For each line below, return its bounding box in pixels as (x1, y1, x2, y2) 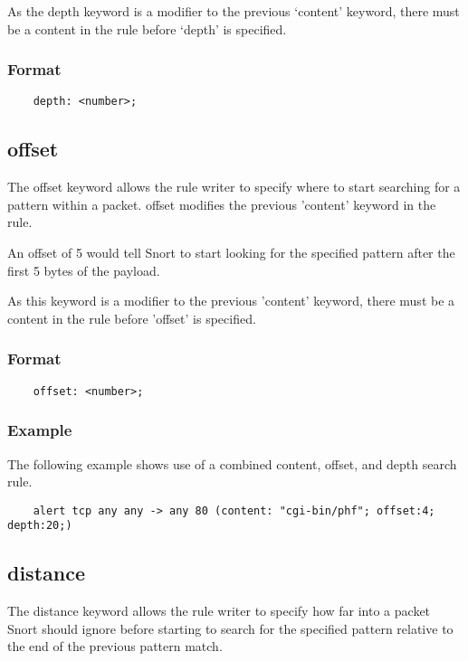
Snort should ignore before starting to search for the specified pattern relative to (7, 619, 454, 637)
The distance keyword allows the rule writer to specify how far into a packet (7, 601, 431, 620)
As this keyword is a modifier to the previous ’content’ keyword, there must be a (7, 291, 455, 310)
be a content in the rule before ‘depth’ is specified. (7, 19, 287, 38)
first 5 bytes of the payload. (7, 260, 160, 279)
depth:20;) (7, 519, 72, 533)
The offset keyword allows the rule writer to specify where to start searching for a (7, 177, 461, 196)
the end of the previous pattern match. (7, 637, 223, 656)
